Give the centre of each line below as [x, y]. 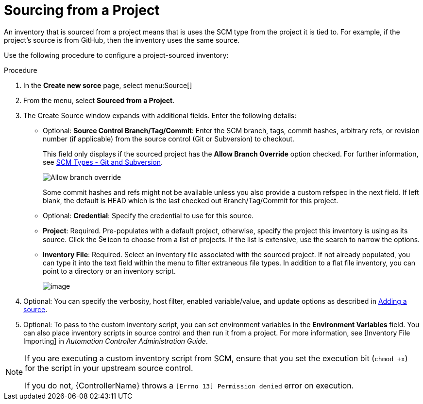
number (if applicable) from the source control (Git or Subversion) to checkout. [169, 139]
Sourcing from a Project [82, 10]
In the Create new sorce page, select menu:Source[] [108, 85]
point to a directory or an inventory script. [109, 271]
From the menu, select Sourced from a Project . [99, 100]
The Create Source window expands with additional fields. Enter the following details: [160, 115]
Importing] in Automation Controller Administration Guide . [116, 341]
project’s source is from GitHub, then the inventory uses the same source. [122, 40]
